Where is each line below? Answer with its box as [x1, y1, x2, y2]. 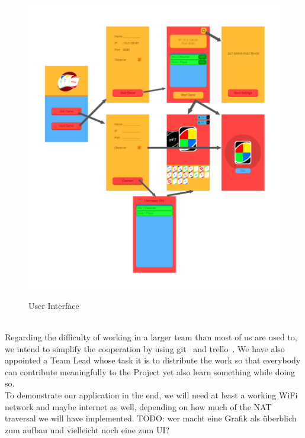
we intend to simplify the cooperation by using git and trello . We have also [5, 342, 285, 355]
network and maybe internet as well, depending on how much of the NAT [5, 400, 272, 413]
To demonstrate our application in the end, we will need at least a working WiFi [5, 389, 298, 401]
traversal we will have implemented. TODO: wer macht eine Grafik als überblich [5, 412, 297, 424]
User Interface [28, 299, 79, 311]
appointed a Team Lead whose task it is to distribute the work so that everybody [5, 354, 301, 366]
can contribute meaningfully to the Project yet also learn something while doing [5, 365, 296, 378]
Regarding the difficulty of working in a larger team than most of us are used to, [5, 331, 297, 343]
